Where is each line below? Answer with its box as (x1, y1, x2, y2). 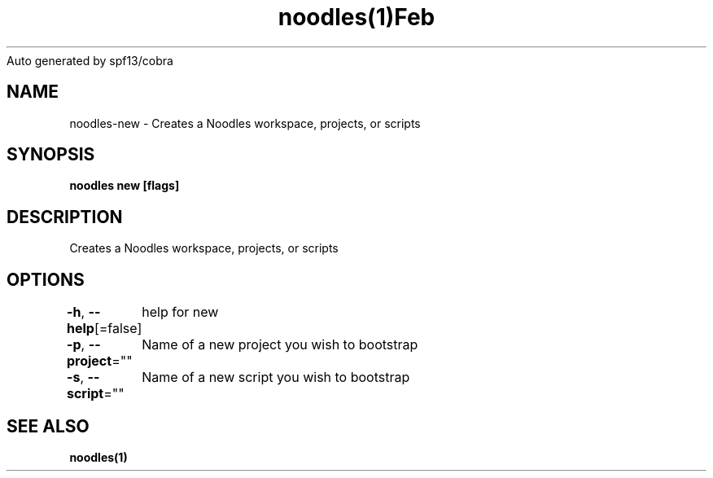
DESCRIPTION (7, 206, 123, 227)
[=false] (94, 320, 142, 337)
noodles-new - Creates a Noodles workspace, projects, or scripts (69, 116, 421, 130)
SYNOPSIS (7, 144, 95, 165)
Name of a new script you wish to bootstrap (142, 369, 410, 386)
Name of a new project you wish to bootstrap (142, 336, 418, 353)
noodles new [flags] (69, 178, 180, 193)
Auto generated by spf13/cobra (7, 53, 173, 68)
